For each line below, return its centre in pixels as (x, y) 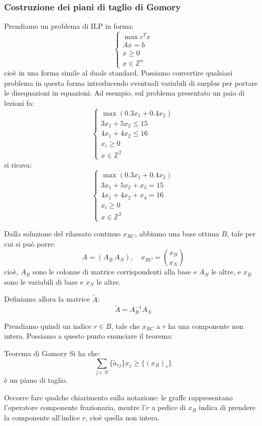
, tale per (241, 234)
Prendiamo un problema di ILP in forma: (69, 26)
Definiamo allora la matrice (47, 299)
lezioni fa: (19, 103)
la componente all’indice (42, 417)
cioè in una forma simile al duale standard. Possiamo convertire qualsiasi (118, 73)
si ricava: (18, 164)
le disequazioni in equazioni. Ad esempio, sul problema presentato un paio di (125, 93)
